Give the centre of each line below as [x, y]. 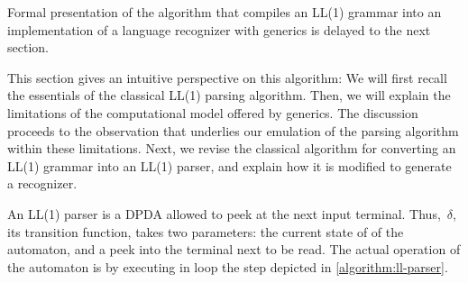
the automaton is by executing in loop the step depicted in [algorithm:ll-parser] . [228, 266]
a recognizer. [42, 183]
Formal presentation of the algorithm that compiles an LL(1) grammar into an [225, 12]
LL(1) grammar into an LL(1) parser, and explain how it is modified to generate [229, 165]
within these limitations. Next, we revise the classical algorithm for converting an [232, 148]
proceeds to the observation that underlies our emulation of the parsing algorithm [233, 130]
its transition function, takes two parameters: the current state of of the [206, 231]
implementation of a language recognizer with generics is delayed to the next [219, 29]
